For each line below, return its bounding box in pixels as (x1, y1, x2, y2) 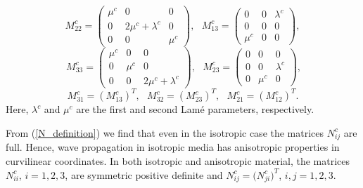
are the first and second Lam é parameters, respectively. (76, 102, 314, 116)
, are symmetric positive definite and (65, 167, 223, 182)
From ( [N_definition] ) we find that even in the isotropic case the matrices (6, 125, 324, 140)
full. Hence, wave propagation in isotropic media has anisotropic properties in (6, 140, 340, 154)
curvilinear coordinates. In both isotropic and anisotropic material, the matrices (6, 154, 350, 168)
